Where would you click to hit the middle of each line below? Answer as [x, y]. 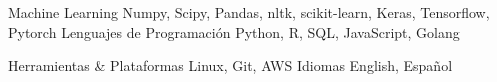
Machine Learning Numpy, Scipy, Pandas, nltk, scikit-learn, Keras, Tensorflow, [249, 12]
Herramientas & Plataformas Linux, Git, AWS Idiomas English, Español [230, 65]
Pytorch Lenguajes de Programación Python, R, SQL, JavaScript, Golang [234, 31]
